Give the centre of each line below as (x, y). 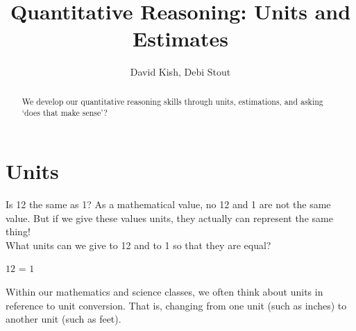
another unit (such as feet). (63, 319)
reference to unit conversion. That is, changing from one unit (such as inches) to (176, 305)
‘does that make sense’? (65, 113)
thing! (18, 231)
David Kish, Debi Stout (180, 72)
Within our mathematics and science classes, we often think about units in (164, 291)
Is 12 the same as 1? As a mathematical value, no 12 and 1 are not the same (168, 204)
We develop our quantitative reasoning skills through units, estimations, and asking (172, 101)
